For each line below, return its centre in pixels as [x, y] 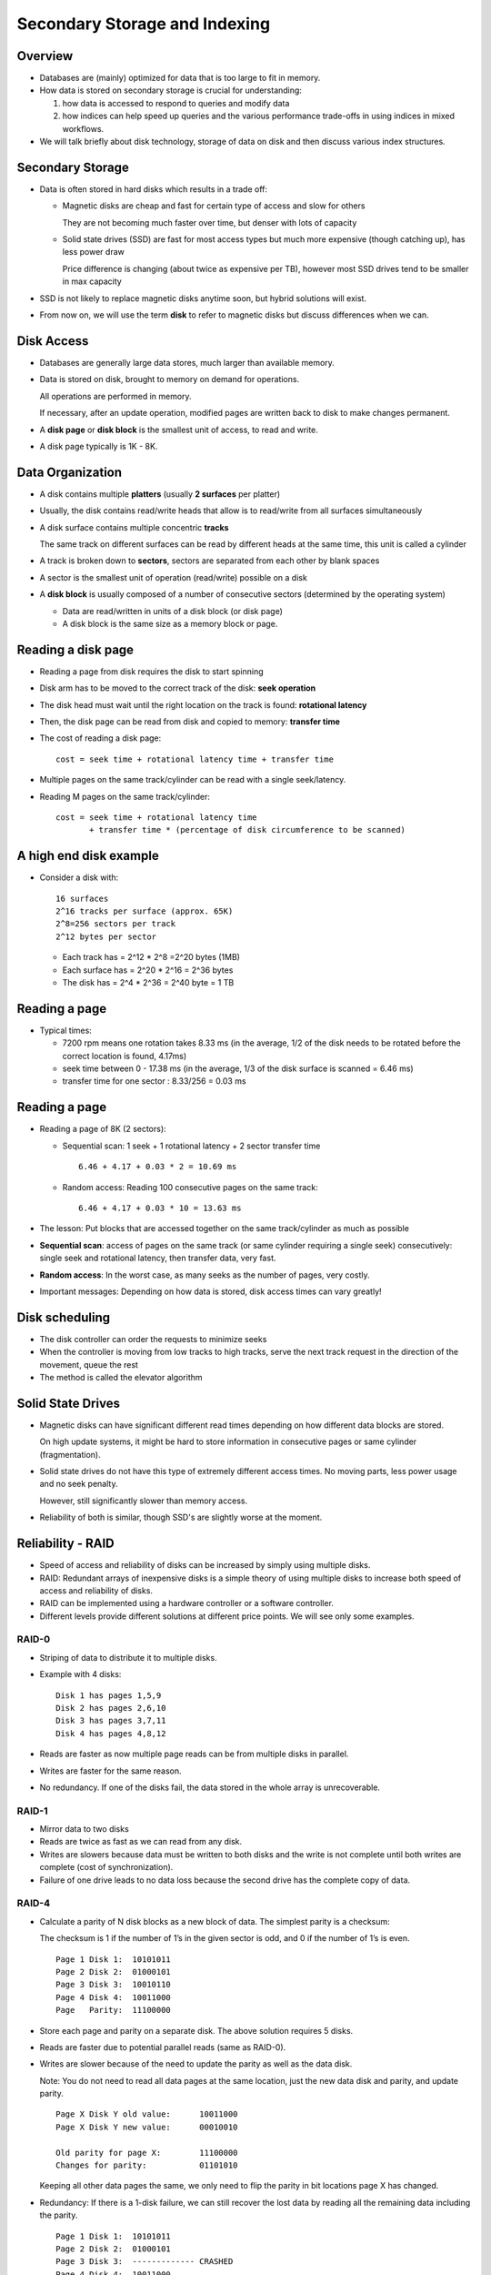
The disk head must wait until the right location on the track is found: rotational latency [203, 704]
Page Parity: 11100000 [114, 2010]
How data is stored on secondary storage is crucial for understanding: [170, 90]
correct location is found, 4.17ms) [124, 1056]
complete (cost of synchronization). [106, 1867]
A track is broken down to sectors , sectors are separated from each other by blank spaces [210, 561]
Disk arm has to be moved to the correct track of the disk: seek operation [178, 688]
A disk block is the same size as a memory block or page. [170, 623]
